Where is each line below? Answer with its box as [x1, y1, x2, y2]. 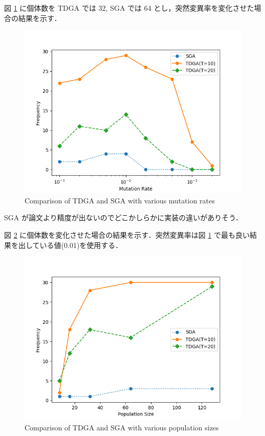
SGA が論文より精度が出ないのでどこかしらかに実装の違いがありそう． [4, 212, 243, 223]
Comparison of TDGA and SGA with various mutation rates [25, 195, 215, 205]
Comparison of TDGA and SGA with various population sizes [25, 422, 219, 432]
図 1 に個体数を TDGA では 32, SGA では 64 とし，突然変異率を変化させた [4, 3, 254, 13]
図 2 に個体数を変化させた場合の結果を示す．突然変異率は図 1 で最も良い [4, 229, 250, 240]
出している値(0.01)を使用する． [18, 239, 123, 250]
